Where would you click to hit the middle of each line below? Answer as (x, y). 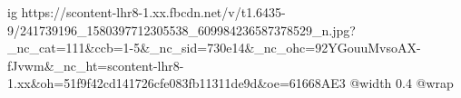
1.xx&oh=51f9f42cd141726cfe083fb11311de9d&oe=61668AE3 (177, 83)
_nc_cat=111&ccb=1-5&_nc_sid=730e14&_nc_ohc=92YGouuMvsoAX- (214, 48)
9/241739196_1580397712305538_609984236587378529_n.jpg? (181, 29)
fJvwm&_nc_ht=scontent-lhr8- (96, 65)
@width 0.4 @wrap (402, 83)
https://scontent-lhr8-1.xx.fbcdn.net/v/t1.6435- (153, 12)
